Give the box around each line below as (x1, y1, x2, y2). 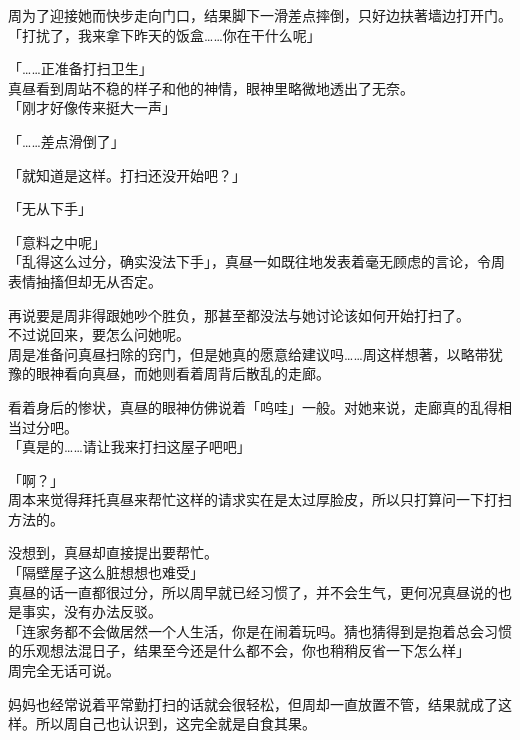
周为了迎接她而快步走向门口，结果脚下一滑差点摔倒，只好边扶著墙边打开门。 (8, 5, 512, 25)
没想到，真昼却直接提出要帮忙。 (8, 542, 218, 563)
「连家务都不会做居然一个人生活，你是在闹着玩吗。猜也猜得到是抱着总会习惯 (8, 620, 512, 641)
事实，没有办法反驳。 (21, 601, 162, 622)
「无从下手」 (8, 198, 92, 219)
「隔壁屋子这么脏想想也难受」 (8, 562, 204, 583)
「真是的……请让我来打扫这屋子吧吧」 (8, 436, 251, 457)
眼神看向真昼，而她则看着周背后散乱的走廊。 (35, 363, 330, 384)
